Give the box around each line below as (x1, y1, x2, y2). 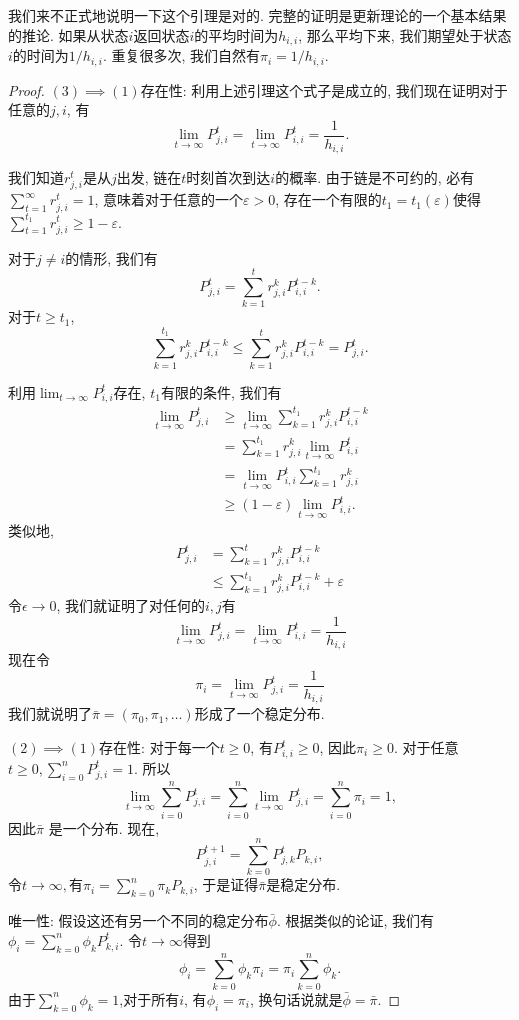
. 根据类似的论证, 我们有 (276, 910, 435, 931)
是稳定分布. (266, 874, 341, 895)
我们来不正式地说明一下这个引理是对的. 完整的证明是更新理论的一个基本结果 (8, 5, 507, 25)
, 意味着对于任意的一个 (94, 189, 243, 210)
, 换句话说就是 (249, 988, 343, 1009)
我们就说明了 (8, 703, 92, 724)
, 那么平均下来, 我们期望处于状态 (298, 24, 512, 45)
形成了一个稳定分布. (194, 703, 325, 724)
